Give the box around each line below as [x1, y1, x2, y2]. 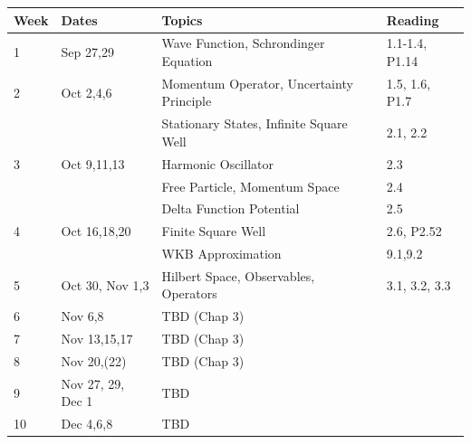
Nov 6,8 [61, 307, 104, 326]
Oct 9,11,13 [61, 154, 125, 173]
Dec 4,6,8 [61, 414, 113, 433]
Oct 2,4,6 [61, 82, 112, 101]
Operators [161, 284, 217, 303]
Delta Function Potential [161, 199, 300, 218]
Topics [161, 10, 203, 29]
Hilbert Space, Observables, [161, 266, 315, 285]
